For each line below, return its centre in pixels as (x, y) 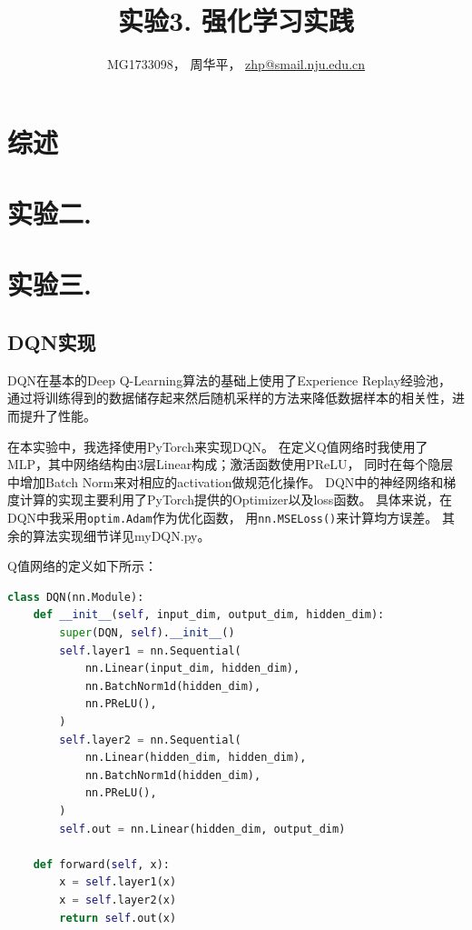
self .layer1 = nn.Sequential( (150, 650)
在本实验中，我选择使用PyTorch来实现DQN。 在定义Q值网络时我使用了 (218, 446)
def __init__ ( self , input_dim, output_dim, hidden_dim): (209, 615)
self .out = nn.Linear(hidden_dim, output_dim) (202, 829)
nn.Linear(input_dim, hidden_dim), (192, 669)
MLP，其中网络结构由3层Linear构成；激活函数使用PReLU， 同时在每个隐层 (231, 464)
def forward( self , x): (101, 864)
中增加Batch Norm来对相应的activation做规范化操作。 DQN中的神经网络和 (226, 481)
